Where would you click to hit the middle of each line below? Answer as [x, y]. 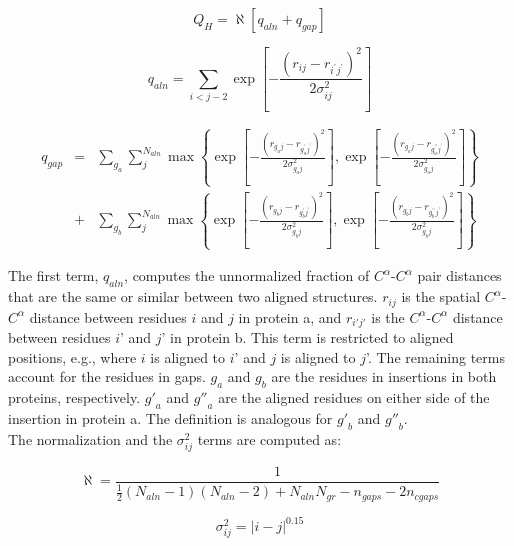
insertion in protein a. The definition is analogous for [170, 417]
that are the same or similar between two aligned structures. [193, 296]
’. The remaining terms [435, 356]
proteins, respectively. [74, 397]
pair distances [459, 275]
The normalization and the [90, 438]
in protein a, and [290, 316]
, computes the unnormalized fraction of [247, 275]
